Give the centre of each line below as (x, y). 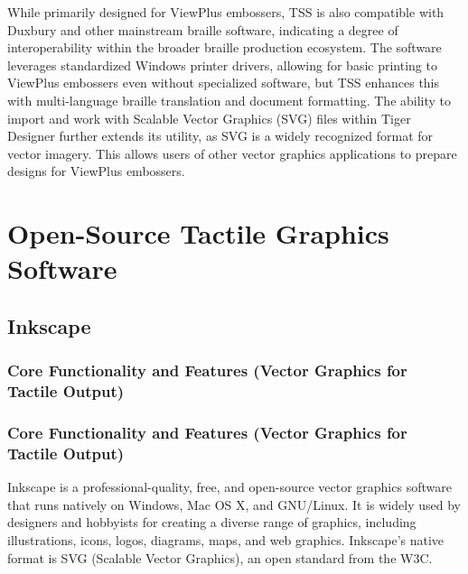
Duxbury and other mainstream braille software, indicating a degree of (203, 29)
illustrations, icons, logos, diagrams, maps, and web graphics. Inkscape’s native (226, 539)
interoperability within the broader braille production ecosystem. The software (225, 47)
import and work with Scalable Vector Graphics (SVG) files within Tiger (209, 118)
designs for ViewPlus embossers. (96, 171)
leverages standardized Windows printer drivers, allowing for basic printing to (222, 65)
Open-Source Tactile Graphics (198, 233)
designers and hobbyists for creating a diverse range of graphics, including (212, 522)
